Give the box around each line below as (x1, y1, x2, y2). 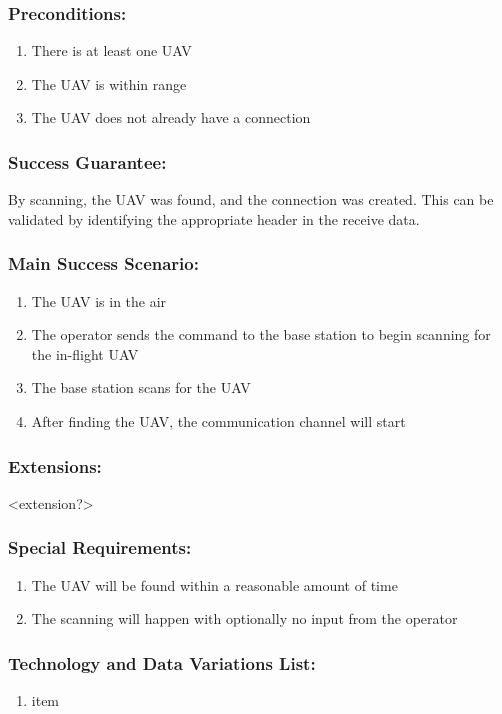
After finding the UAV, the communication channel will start (31, 411, 406, 431)
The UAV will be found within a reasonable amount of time (31, 574, 398, 595)
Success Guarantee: (8, 149, 167, 174)
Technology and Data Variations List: (8, 650, 316, 675)
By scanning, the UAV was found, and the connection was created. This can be (8, 189, 494, 210)
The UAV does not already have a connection (31, 107, 311, 128)
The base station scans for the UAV (31, 377, 251, 398)
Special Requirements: (8, 535, 192, 560)
